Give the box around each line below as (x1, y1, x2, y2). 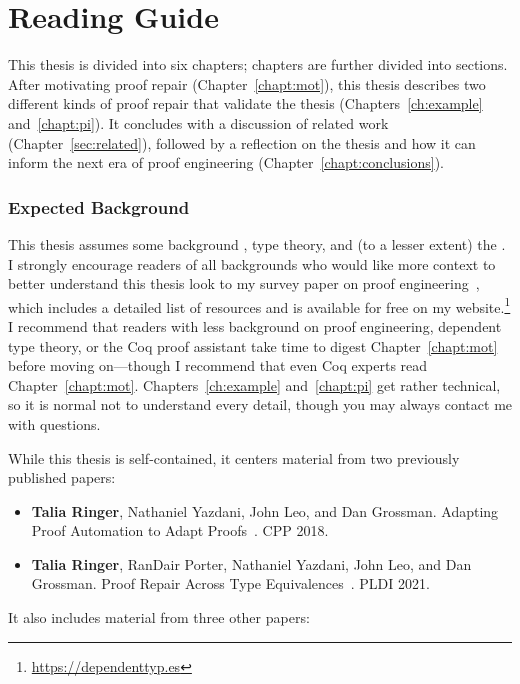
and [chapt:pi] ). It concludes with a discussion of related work (8, 112, 389, 133)
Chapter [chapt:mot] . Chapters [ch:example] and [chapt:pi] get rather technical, (8, 374, 501, 395)
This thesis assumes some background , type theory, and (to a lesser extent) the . (8, 233, 506, 254)
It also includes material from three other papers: (8, 607, 310, 628)
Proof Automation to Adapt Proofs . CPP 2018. (31, 520, 329, 541)
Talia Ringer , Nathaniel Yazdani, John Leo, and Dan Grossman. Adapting (31, 500, 499, 521)
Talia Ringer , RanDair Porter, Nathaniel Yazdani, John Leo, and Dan (31, 553, 472, 574)
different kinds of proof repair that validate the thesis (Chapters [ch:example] (8, 93, 483, 114)
